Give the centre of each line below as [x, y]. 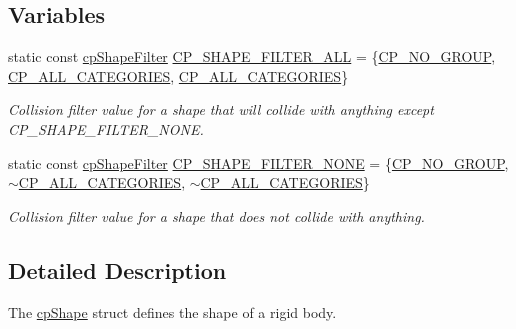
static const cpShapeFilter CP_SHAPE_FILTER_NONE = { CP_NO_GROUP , [258, 162]
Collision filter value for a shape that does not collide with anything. [216, 215]
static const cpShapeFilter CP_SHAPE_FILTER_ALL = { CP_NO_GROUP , [252, 56]
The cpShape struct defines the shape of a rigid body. [172, 311]
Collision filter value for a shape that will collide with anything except [221, 109]
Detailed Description [117, 269]
